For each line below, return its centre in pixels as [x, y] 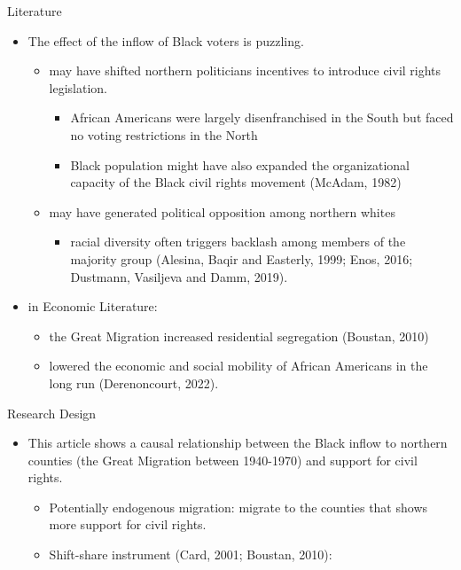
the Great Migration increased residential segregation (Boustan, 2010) [239, 336]
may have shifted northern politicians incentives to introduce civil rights [245, 70]
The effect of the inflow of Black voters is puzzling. [166, 40]
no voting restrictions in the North [164, 134]
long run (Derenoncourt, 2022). [134, 383]
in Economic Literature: [93, 306]
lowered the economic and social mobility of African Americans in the [238, 366]
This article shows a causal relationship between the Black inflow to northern [238, 443]
